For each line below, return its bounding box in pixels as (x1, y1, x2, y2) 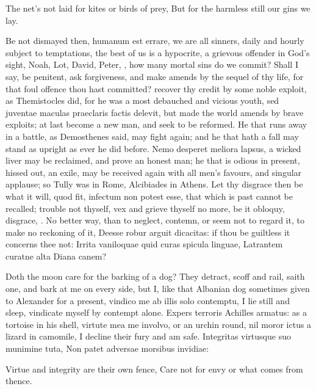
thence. (5, 374, 32, 387)
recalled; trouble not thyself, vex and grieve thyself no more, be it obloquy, (5, 202, 285, 214)
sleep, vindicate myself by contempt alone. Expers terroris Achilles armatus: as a (5, 306, 307, 319)
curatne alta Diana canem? (5, 249, 107, 262)
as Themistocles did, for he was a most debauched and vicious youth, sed (5, 94, 279, 107)
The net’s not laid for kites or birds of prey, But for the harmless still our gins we (5, 2, 311, 14)
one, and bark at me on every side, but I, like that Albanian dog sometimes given (5, 282, 310, 295)
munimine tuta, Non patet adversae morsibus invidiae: (5, 342, 209, 355)
